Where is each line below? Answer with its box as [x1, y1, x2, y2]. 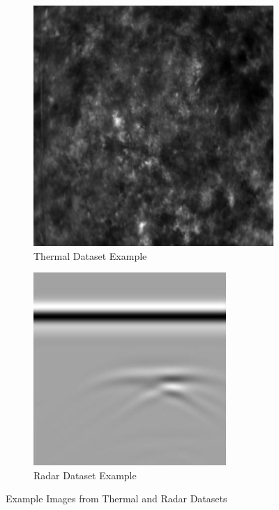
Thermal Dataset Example [33, 248, 147, 263]
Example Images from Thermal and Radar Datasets [6, 491, 227, 506]
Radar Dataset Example [33, 467, 137, 482]
